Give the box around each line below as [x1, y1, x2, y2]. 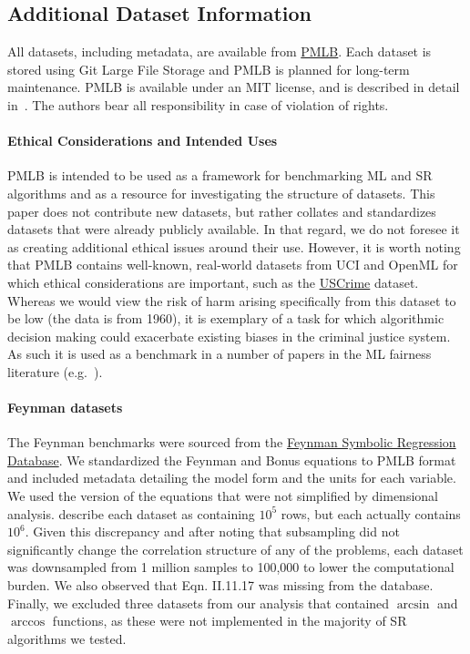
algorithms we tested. [7, 628, 127, 648]
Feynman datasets [7, 398, 123, 417]
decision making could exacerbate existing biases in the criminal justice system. [7, 326, 451, 345]
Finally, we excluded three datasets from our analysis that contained [7, 593, 390, 612]
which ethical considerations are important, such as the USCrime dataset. [7, 272, 419, 291]
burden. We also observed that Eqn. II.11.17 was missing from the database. [7, 576, 434, 595]
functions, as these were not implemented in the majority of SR [52, 611, 407, 630]
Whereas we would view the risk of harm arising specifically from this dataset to [7, 291, 456, 310]
